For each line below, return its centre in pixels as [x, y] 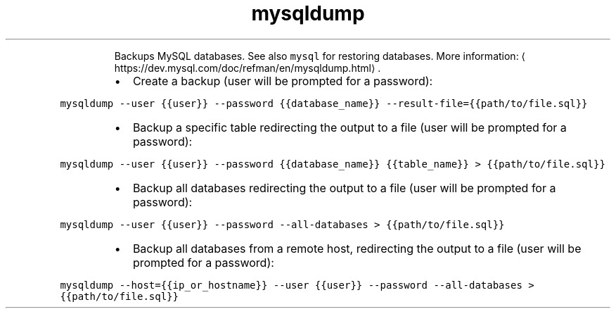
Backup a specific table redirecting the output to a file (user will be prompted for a [349, 127]
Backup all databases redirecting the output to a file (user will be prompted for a [344, 188]
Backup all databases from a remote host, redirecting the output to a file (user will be [357, 248]
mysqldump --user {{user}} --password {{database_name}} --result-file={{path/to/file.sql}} [324, 103]
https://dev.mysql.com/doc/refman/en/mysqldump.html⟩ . [248, 68]
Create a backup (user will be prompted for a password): [283, 81]
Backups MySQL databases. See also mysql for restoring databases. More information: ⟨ [320, 56]
